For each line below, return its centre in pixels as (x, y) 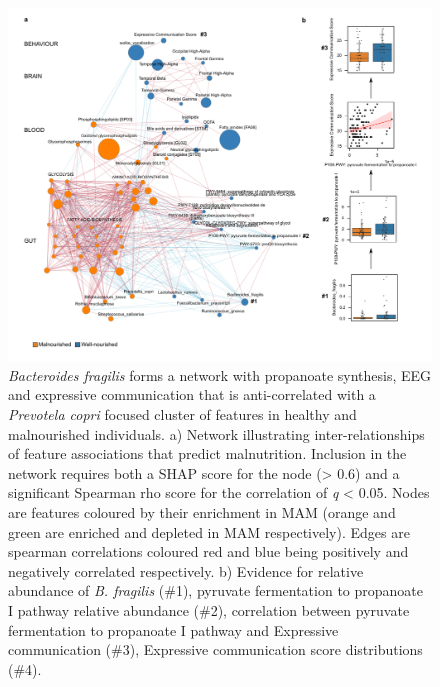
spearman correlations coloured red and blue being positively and (208, 551)
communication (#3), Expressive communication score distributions (215, 649)
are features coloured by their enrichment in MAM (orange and (202, 511)
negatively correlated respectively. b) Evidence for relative (186, 570)
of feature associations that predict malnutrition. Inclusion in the (207, 453)
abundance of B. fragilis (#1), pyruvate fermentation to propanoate (215, 590)
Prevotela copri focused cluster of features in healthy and (182, 413)
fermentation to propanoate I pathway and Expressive (173, 629)
